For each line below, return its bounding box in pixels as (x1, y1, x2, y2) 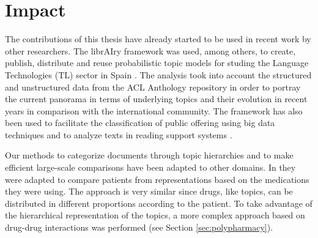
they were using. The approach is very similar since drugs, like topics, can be (5, 185, 293, 198)
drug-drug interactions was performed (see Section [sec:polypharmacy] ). (5, 221, 273, 234)
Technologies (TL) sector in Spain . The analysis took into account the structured (5, 68, 312, 81)
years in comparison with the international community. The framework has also (5, 104, 303, 117)
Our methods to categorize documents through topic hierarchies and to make (5, 149, 294, 162)
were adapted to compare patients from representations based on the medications (5, 173, 309, 185)
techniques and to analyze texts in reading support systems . (5, 128, 232, 141)
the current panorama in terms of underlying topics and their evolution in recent (5, 92, 308, 105)
